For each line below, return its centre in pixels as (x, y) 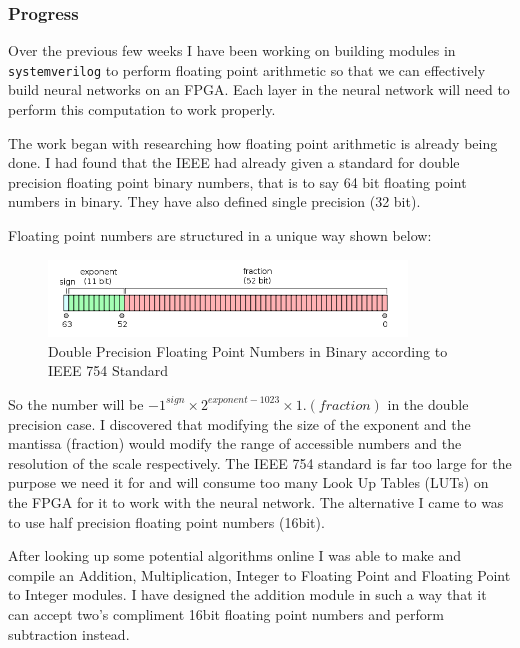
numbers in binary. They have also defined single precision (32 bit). (214, 201)
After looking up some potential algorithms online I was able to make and (234, 555)
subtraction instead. (69, 633)
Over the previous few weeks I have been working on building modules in (232, 50)
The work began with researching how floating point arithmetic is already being (253, 142)
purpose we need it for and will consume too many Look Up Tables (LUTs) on (248, 482)
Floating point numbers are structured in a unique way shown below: (220, 235)
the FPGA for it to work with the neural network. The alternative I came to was (256, 501)
